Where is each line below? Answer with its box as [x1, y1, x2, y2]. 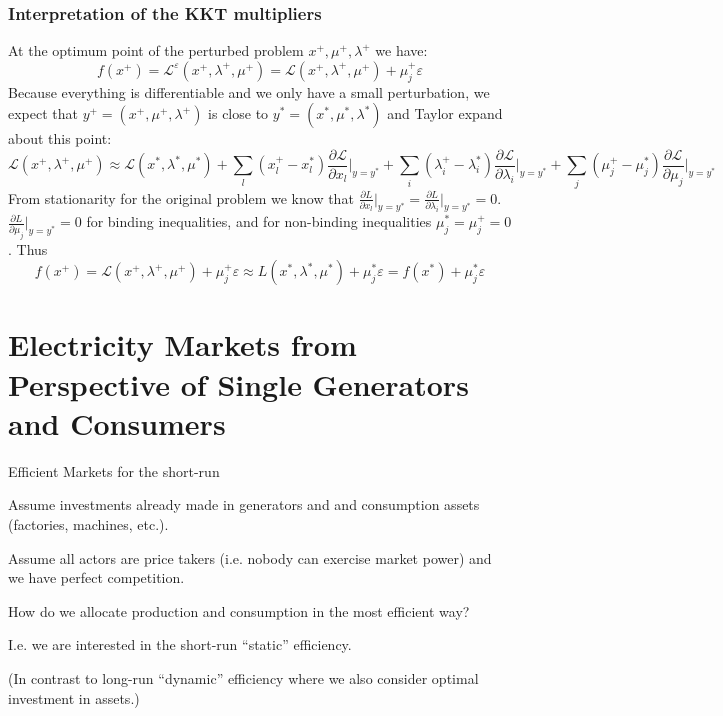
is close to [208, 103, 269, 124]
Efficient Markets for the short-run [8, 460, 220, 481]
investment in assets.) [8, 687, 140, 708]
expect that [8, 103, 78, 124]
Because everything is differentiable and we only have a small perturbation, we [8, 81, 490, 102]
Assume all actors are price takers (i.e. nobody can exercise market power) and [8, 547, 492, 568]
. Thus [8, 238, 48, 259]
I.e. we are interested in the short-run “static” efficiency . [8, 634, 352, 655]
